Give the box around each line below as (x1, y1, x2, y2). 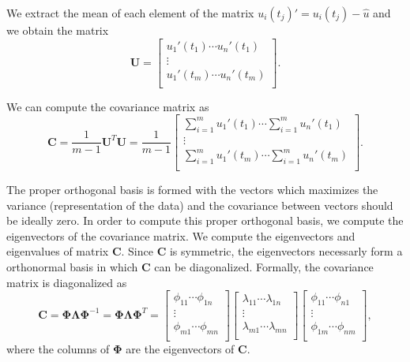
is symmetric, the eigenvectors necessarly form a (169, 243, 403, 259)
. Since (121, 243, 153, 259)
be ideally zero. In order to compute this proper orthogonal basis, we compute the (6, 212, 404, 229)
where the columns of (6, 340, 110, 356)
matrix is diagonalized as (6, 274, 127, 290)
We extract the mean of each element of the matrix (6, 5, 254, 21)
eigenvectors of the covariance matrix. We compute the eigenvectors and (6, 227, 355, 244)
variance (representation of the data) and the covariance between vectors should (6, 196, 393, 213)
